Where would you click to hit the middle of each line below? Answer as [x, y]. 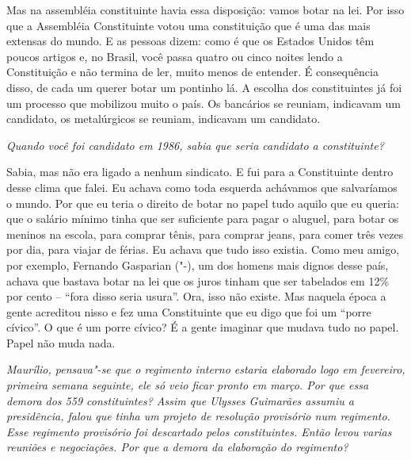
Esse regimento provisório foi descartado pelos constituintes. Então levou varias [199, 431]
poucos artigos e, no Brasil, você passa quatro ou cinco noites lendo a [175, 56]
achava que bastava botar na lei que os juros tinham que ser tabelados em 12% [198, 280]
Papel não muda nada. [61, 342]
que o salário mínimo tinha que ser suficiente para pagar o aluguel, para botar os [203, 218]
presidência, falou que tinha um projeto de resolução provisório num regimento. [198, 416]
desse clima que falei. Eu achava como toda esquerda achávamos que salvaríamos [202, 187]
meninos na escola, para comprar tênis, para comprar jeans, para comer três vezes [205, 234]
